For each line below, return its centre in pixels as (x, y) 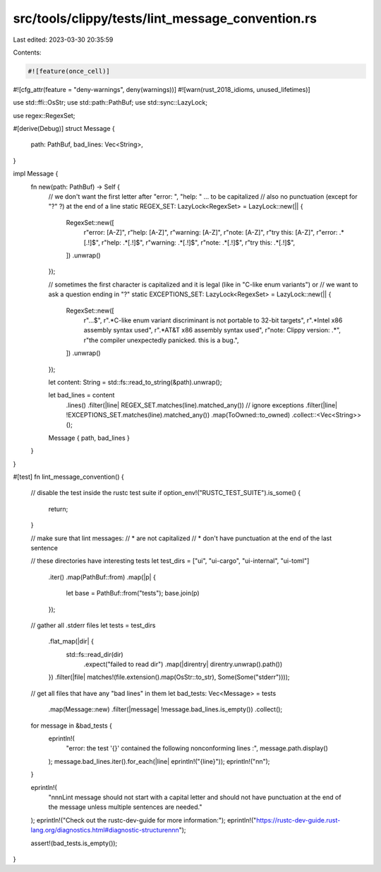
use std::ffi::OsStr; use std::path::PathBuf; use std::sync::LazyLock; (110, 103)
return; (58, 508)
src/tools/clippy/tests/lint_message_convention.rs (165, 18)
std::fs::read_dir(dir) (95, 654)
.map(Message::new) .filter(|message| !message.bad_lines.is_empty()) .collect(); (165, 709)
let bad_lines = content (81, 395)
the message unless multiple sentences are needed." (125, 807)
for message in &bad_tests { (72, 726)
